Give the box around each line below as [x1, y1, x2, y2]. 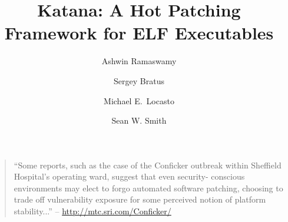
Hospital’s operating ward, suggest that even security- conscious [14, 170, 245, 183]
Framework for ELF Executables [4, 21, 274, 45]
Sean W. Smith [111, 114, 167, 127]
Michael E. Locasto [104, 94, 174, 107]
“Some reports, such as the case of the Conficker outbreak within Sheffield [14, 158, 282, 171]
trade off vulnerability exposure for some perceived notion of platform [14, 193, 266, 206]
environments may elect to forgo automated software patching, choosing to [14, 181, 283, 194]
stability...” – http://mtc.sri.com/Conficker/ [14, 205, 171, 217]
